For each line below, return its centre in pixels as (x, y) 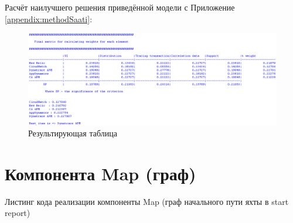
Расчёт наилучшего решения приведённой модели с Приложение (120, 7)
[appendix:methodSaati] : (49, 18)
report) (18, 213)
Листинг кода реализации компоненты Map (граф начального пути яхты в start (147, 201)
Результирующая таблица (73, 133)
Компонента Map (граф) (100, 173)
